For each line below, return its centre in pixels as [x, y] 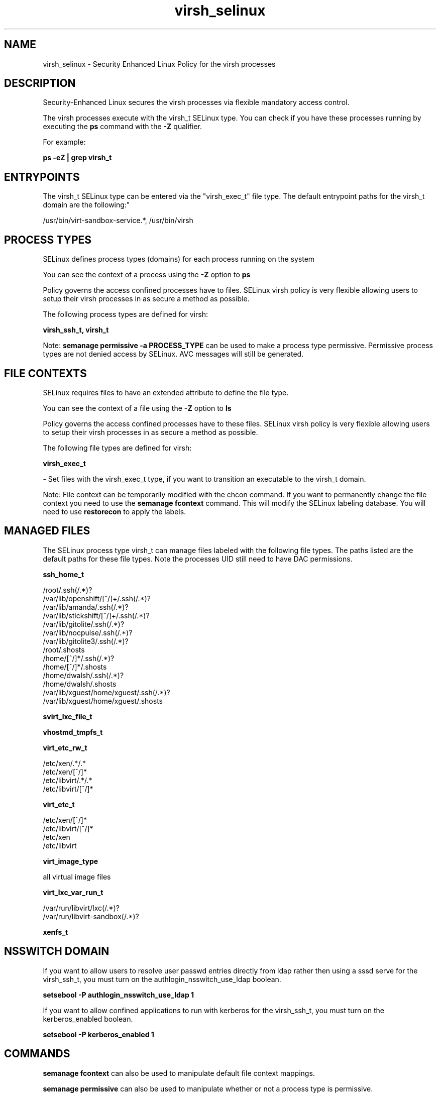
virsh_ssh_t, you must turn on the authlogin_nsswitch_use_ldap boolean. [162, 979]
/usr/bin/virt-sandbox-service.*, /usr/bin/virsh [118, 221]
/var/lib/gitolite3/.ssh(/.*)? [86, 641]
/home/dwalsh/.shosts [80, 684]
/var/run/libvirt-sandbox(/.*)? [91, 916]
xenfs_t [56, 932]
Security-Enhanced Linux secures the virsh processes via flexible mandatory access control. [196, 102]
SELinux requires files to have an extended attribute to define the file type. [166, 392]
